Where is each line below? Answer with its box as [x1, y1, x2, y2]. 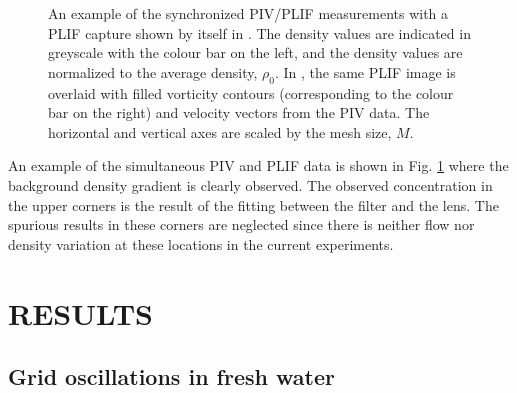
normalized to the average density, [48, 61, 258, 82]
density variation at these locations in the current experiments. [8, 233, 394, 254]
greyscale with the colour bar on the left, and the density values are [48, 42, 463, 63]
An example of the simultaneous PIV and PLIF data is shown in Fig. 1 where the [8, 155, 509, 176]
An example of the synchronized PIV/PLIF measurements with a [48, 3, 449, 23]
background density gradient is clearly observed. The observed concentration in [8, 174, 493, 195]
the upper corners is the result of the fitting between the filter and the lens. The [8, 194, 499, 215]
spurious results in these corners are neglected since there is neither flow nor [8, 214, 475, 235]
